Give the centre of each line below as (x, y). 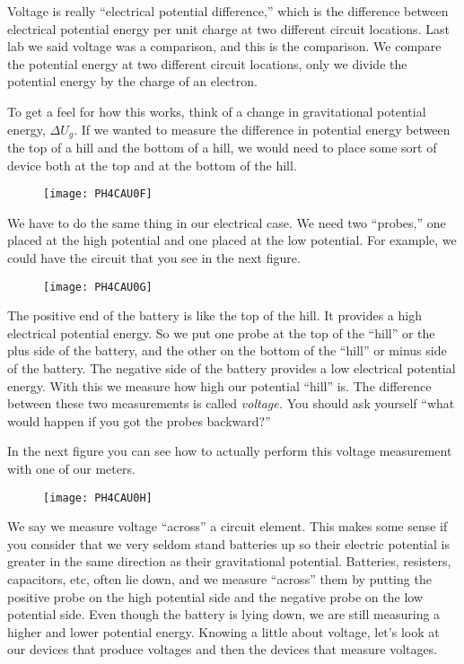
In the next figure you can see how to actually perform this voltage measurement (230, 451)
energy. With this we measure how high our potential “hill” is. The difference (219, 385)
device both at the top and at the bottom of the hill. (152, 165)
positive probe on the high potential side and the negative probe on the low (215, 596)
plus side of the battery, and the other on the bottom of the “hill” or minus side (227, 350)
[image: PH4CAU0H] (98, 498)
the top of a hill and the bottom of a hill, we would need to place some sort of (222, 148)
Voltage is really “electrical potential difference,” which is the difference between (228, 11)
